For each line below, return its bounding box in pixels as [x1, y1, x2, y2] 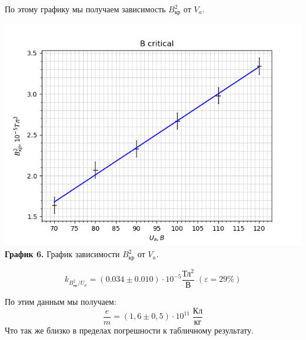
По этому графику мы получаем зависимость [5, 3, 166, 15]
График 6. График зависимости [5, 248, 120, 260]
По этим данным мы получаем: [5, 295, 117, 308]
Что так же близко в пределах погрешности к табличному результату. [5, 324, 254, 336]
